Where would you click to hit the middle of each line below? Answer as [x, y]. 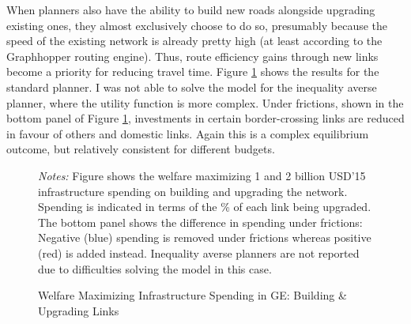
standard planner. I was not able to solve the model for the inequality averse [192, 87]
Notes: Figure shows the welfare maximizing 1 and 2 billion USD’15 [202, 175]
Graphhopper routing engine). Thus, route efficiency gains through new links [192, 56]
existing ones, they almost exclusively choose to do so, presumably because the [197, 25]
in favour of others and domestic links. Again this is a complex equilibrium [188, 133]
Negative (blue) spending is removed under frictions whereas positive [205, 237]
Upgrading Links [79, 310]
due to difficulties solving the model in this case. [155, 268]
